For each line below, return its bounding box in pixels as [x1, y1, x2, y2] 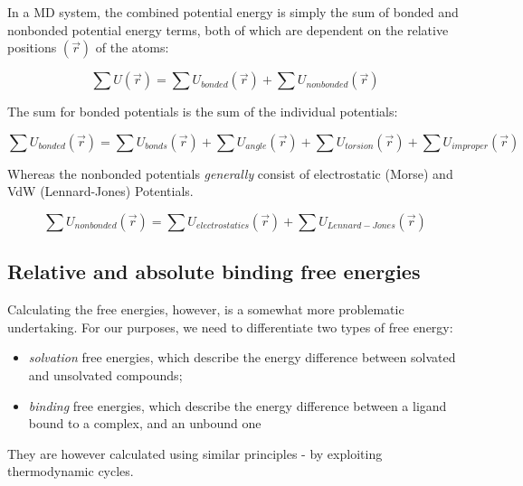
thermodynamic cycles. [7, 462, 134, 481]
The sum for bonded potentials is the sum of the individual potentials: [7, 102, 398, 121]
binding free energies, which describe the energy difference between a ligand [28, 396, 447, 415]
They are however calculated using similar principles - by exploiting [7, 444, 383, 463]
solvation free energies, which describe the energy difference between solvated [28, 348, 456, 367]
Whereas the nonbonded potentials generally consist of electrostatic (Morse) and [7, 164, 453, 182]
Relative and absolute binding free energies [7, 257, 421, 285]
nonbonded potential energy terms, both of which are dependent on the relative [7, 20, 449, 39]
